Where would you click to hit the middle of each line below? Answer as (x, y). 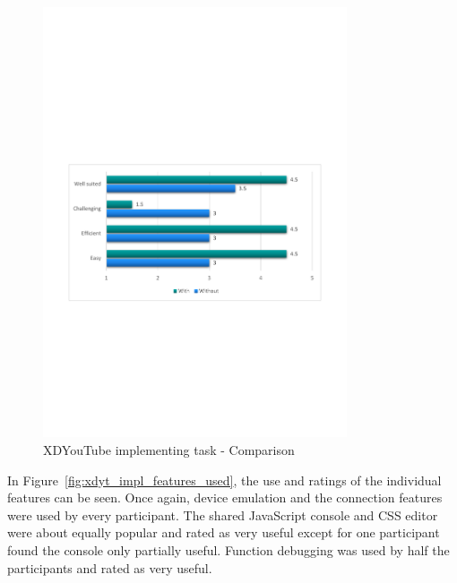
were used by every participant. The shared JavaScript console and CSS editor (223, 514)
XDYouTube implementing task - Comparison (169, 449)
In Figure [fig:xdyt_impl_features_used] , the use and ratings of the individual (224, 480)
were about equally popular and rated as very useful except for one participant (224, 532)
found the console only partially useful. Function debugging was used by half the (228, 549)
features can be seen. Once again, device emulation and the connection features (225, 497)
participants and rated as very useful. (110, 567)
